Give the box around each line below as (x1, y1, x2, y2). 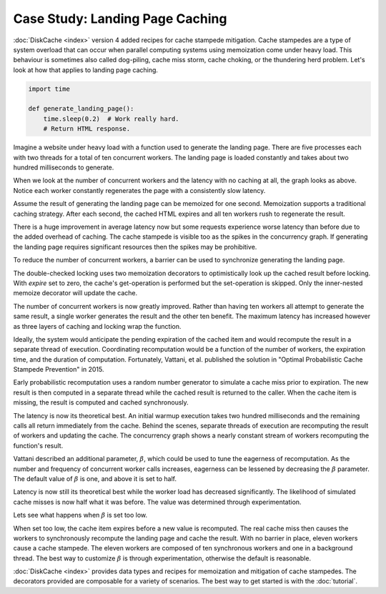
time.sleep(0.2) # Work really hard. (43, 114, 179, 123)
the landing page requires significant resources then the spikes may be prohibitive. (13, 242, 257, 251)
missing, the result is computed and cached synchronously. (13, 398, 189, 407)
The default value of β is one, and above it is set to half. (13, 474, 177, 482)
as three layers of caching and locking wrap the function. (13, 322, 182, 330)
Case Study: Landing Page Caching (13, 11, 227, 26)
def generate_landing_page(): (28, 104, 134, 113)
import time (28, 84, 71, 93)
